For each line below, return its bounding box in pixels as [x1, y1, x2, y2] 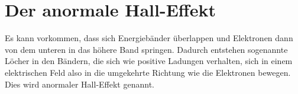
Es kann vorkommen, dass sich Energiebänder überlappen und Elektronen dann [5, 32, 293, 44]
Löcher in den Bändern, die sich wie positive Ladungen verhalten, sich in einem [5, 55, 293, 67]
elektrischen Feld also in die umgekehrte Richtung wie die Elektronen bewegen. [5, 66, 291, 78]
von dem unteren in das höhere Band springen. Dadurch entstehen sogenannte [5, 43, 288, 55]
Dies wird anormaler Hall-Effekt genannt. [5, 78, 154, 90]
